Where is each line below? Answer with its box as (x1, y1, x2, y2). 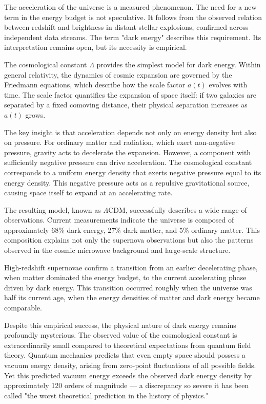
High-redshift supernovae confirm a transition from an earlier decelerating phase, (4, 262, 258, 272)
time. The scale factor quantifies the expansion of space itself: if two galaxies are (4, 89, 257, 100)
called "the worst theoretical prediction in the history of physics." (4, 390, 209, 400)
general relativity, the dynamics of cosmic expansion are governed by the (4, 69, 232, 80)
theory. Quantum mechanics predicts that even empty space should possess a (4, 350, 245, 360)
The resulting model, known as (4, 204, 101, 215)
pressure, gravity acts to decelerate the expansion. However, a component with (4, 146, 251, 157)
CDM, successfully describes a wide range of (108, 204, 247, 215)
